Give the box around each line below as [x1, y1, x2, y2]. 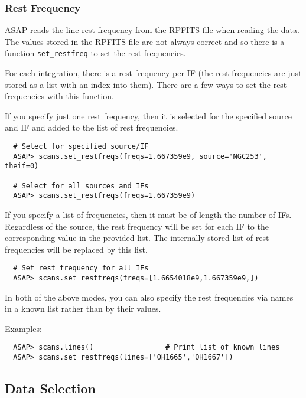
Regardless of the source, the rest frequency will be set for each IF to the [5, 220, 269, 232]
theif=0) [5, 162, 39, 171]
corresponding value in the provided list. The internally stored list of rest [5, 231, 269, 244]
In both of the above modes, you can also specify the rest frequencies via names [5, 291, 294, 303]
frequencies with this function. [5, 90, 114, 102]
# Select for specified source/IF [13, 142, 149, 151]
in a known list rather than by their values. [5, 302, 161, 315]
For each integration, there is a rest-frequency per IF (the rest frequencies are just [5, 67, 302, 79]
